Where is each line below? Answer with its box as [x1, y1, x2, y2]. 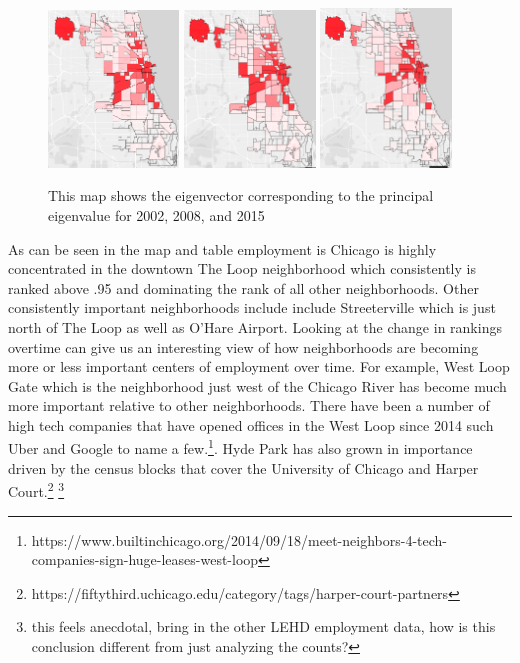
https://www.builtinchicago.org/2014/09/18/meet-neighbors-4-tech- [31, 529, 447, 550]
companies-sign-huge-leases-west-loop [31, 549, 259, 570]
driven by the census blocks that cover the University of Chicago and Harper [8, 457, 479, 478]
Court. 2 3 [8, 478, 65, 501]
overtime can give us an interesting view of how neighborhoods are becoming [8, 336, 479, 357]
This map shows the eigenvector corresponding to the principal [48, 185, 434, 206]
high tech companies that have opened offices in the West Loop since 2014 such [8, 414, 494, 435]
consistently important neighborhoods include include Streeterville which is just [8, 297, 496, 318]
